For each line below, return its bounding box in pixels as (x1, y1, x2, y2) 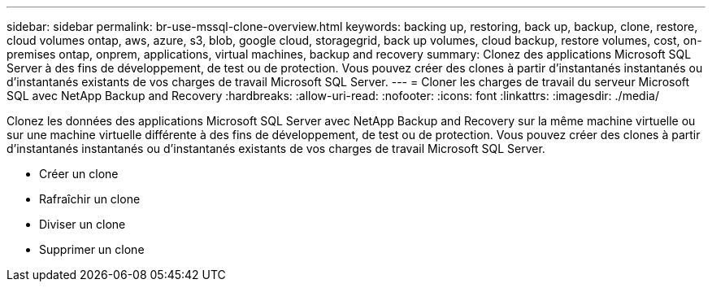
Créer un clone (39, 167, 119, 181)
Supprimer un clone (39, 242, 145, 256)
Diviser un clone (39, 217, 126, 231)
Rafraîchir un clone (39, 192, 141, 206)
